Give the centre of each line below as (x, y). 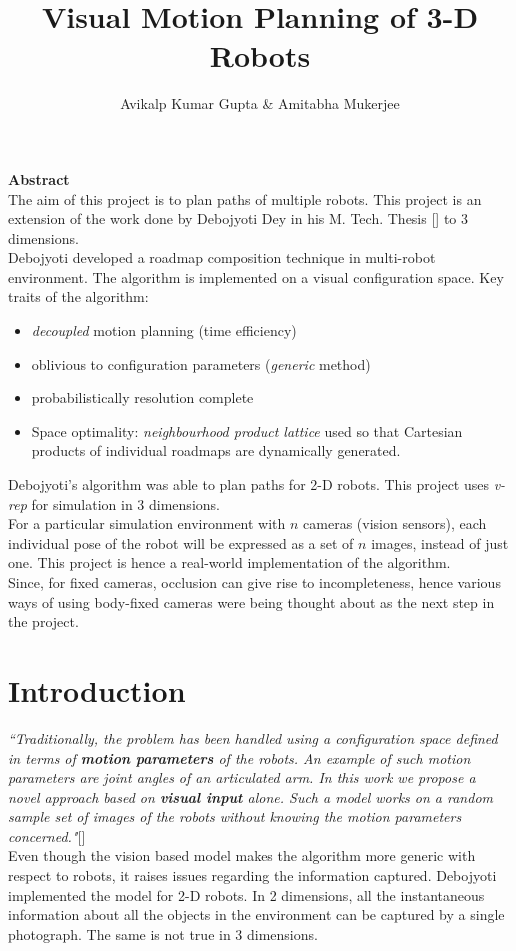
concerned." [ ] (47, 835)
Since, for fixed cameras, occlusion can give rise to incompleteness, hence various (254, 582)
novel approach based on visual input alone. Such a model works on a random (250, 796)
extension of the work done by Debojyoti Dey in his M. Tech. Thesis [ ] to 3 (238, 218)
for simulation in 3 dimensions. (125, 503)
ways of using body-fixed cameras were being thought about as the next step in (251, 601)
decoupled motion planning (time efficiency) (164, 330)
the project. (43, 621)
